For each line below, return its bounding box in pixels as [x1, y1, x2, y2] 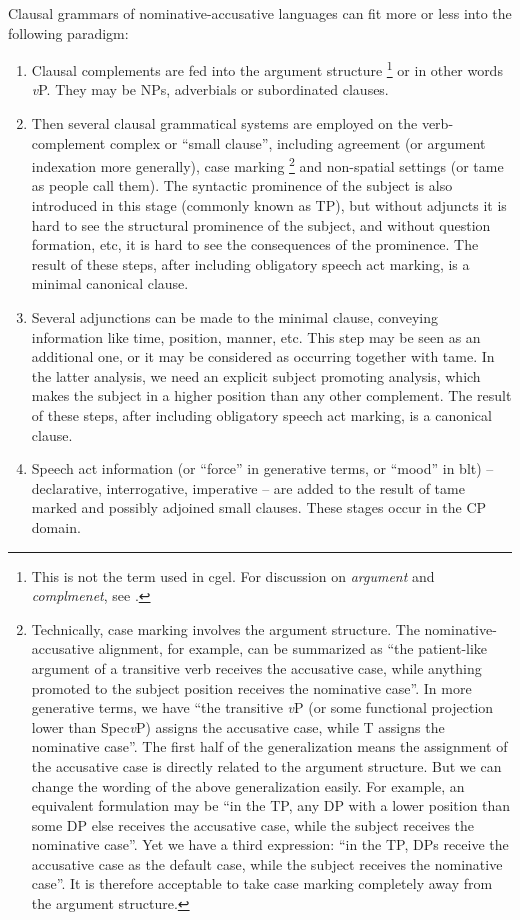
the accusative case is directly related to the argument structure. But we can [31, 755, 502, 776]
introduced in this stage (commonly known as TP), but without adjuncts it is [31, 195, 507, 216]
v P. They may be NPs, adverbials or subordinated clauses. [31, 79, 389, 100]
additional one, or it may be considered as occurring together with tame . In [31, 346, 495, 367]
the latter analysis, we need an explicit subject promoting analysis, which [31, 365, 481, 386]
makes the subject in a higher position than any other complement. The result [31, 385, 512, 406]
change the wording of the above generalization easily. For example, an [31, 775, 465, 796]
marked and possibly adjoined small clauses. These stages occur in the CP [31, 497, 487, 518]
